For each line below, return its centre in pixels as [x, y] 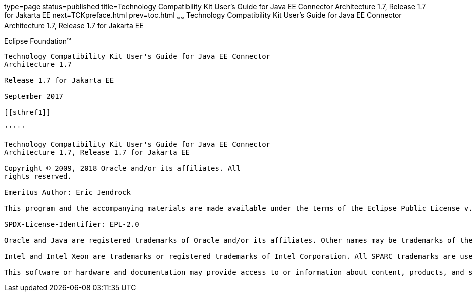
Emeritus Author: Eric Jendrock [67, 192]
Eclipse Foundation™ [38, 41]
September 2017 [34, 96]
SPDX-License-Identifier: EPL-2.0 [72, 224]
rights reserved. [38, 176]
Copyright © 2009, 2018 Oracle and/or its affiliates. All [123, 168]
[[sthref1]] [27, 112]
